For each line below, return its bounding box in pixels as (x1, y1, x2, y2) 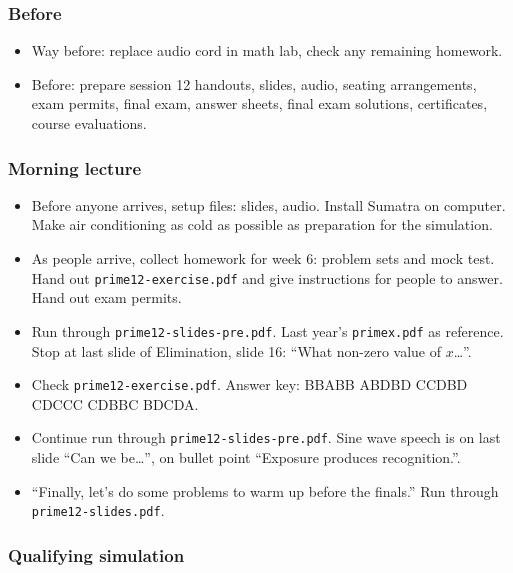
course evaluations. (31, 113, 147, 133)
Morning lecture (8, 155, 142, 180)
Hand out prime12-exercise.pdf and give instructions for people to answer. (31, 267, 503, 288)
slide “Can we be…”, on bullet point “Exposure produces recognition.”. (31, 447, 461, 467)
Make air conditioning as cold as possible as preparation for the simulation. (31, 214, 493, 235)
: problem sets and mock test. (313, 248, 495, 268)
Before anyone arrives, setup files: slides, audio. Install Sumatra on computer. (31, 194, 506, 215)
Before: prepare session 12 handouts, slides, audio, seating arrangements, (31, 73, 477, 94)
